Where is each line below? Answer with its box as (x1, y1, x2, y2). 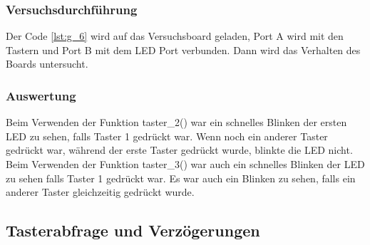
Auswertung (6, 86, 76, 104)
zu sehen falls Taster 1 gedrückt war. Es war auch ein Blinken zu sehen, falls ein (6, 170, 356, 185)
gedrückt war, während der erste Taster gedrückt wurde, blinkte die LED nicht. (6, 142, 353, 157)
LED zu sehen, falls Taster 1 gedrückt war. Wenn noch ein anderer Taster (6, 128, 328, 143)
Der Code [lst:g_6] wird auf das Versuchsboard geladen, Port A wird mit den (6, 28, 344, 43)
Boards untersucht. (6, 56, 88, 71)
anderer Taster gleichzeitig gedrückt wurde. (6, 184, 195, 199)
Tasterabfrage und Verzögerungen (6, 219, 260, 241)
